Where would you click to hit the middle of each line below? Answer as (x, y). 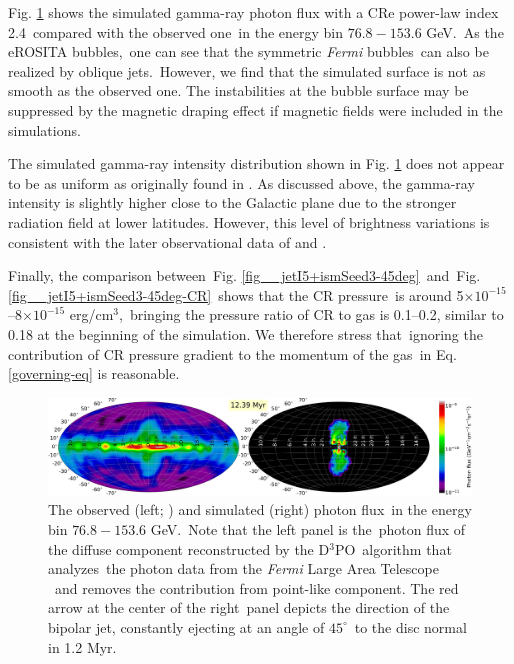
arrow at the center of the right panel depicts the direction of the (249, 607)
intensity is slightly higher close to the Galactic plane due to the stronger (232, 202)
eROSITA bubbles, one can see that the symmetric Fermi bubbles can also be (248, 51)
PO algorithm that (393, 548)
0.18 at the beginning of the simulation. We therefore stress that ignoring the (245, 333)
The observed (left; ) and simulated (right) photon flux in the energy (260, 509)
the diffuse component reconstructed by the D (189, 548)
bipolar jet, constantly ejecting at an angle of (186, 626)
